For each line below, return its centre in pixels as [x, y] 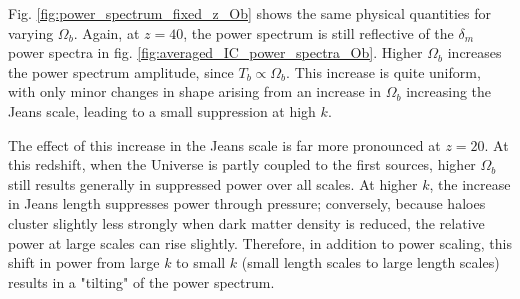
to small [201, 262]
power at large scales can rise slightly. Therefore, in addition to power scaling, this [260, 242]
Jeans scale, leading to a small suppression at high [162, 110]
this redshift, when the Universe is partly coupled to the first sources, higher [242, 164]
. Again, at [106, 32]
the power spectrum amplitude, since [121, 71]
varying [31, 32]
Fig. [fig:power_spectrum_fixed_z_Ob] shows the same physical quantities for [250, 13]
